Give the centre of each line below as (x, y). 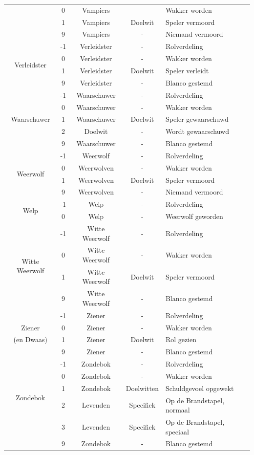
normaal (178, 410)
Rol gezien (181, 339)
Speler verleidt (187, 70)
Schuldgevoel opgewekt (200, 388)
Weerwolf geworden (194, 216)
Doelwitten (142, 388)
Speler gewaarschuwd (197, 119)
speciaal (177, 431)
